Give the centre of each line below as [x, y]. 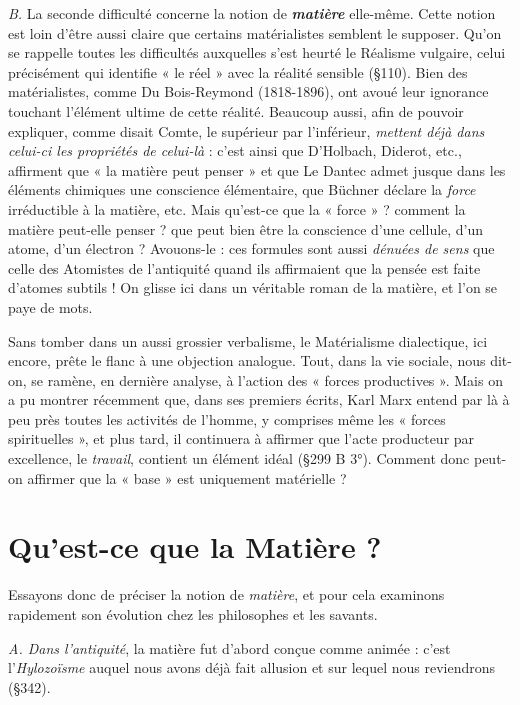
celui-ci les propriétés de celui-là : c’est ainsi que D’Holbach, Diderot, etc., [235, 150]
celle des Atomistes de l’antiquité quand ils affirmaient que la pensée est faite [244, 267]
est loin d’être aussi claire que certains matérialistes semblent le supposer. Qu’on [255, 32]
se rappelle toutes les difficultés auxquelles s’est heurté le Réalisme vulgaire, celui [257, 52]
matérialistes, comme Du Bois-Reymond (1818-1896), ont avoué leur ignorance [248, 91]
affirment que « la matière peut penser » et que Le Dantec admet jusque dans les [257, 169]
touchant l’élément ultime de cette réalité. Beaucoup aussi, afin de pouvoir [236, 110]
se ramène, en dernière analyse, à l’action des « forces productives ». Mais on [267, 379]
